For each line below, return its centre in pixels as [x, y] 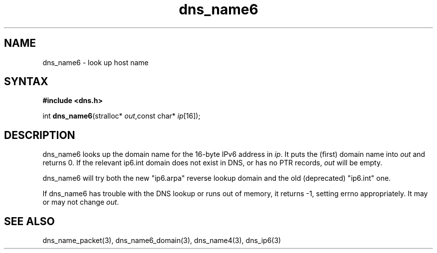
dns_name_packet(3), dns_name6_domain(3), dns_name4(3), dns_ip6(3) [162, 241]
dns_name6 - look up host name [96, 62]
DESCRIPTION [40, 135]
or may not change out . [81, 202]
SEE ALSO [29, 221]
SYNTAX [26, 82]
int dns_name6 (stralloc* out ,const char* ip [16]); [121, 116]
